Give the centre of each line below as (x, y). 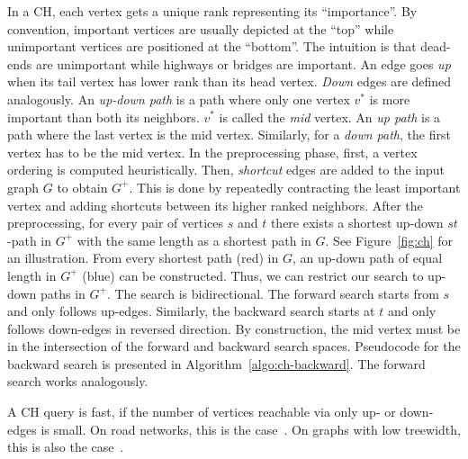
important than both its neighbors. (103, 117)
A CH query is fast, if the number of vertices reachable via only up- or (202, 412)
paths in (63, 293)
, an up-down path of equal (367, 258)
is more (390, 99)
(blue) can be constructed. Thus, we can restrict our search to (253, 275)
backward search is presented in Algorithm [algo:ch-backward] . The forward (216, 363)
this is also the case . (66, 447)
